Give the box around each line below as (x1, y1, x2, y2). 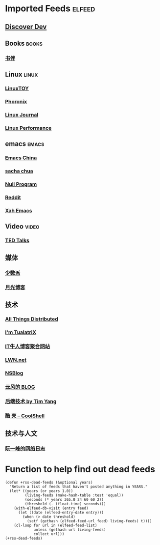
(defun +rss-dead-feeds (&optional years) (5, 480, 93, 485)
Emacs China (5, 154, 37, 161)
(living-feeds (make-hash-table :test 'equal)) (24, 492, 124, 498)
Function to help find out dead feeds (5, 463, 156, 475)
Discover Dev (5, 23, 47, 31)
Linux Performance (5, 124, 52, 131)
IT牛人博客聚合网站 (5, 343, 50, 349)
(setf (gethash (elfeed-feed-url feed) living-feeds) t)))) (26, 518, 152, 523)
